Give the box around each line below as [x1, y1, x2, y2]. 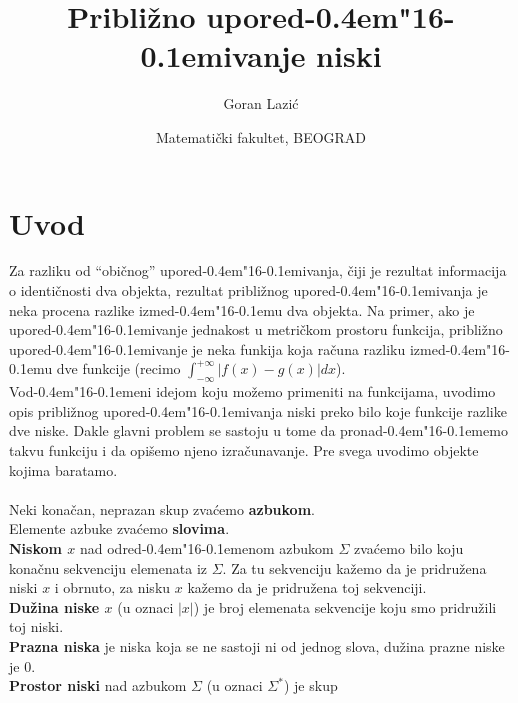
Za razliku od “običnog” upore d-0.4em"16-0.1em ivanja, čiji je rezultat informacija [9, 260, 507, 281]
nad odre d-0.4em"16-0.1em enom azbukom [79, 537, 334, 558]
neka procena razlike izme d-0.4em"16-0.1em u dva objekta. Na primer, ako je [9, 299, 475, 320]
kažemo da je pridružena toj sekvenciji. [187, 577, 427, 598]
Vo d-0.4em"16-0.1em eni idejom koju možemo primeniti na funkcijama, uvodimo [9, 381, 496, 402]
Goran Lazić [223, 93, 299, 114]
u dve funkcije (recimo [44, 358, 181, 379]
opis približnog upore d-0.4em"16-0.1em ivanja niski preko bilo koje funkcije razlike [9, 400, 507, 421]
